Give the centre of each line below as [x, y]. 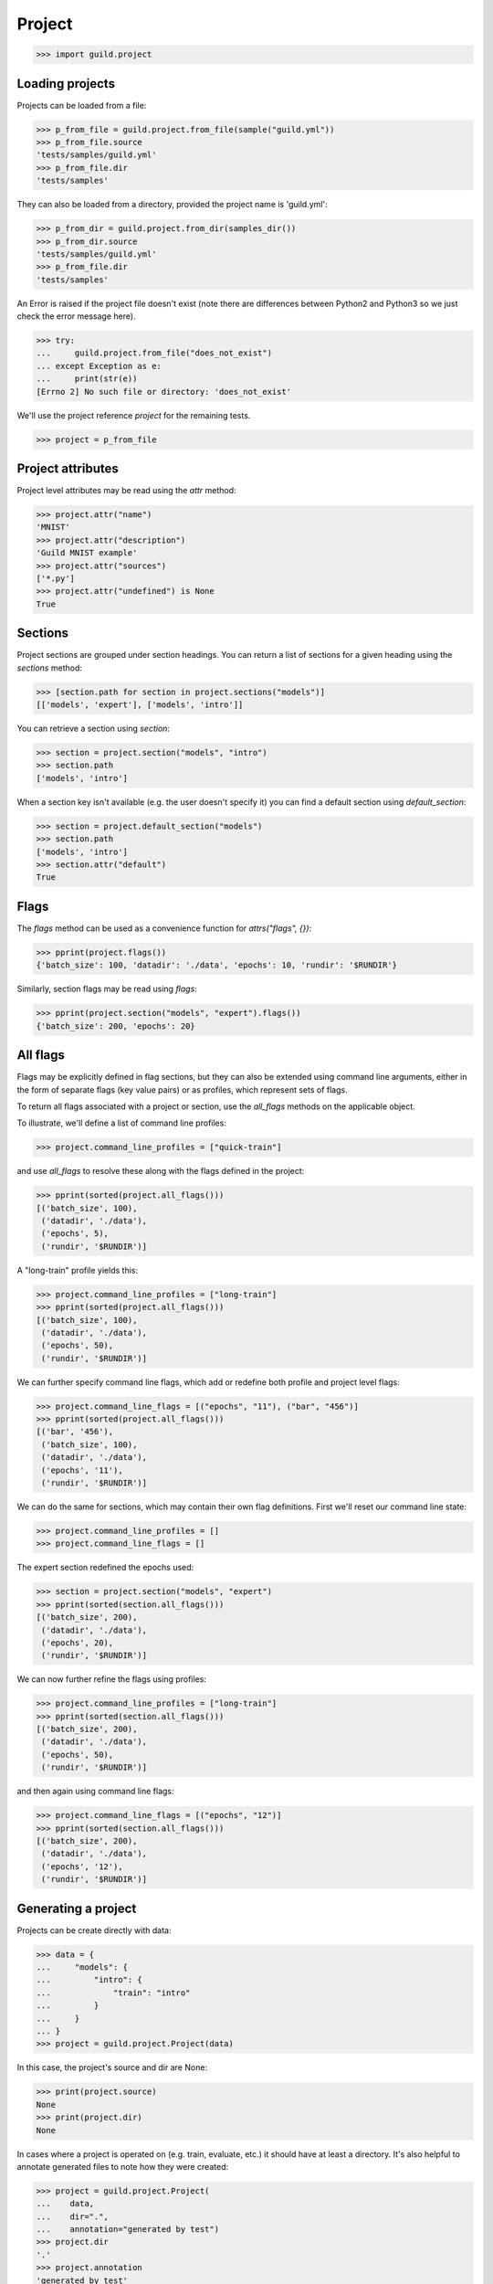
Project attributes [68, 469]
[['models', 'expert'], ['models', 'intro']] [140, 705]
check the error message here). [76, 316]
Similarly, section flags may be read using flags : [107, 989]
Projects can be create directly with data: [94, 1930]
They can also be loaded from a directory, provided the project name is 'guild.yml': [172, 205]
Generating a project [77, 1908]
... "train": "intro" [113, 1993]
